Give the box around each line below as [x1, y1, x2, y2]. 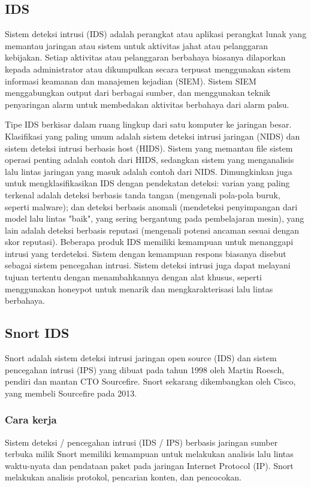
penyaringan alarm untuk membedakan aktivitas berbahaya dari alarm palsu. [5, 98, 289, 110]
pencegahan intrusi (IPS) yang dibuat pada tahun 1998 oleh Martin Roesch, [5, 363, 285, 376]
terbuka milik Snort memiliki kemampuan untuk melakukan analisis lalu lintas [5, 447, 294, 460]
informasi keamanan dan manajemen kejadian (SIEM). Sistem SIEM [5, 74, 256, 87]
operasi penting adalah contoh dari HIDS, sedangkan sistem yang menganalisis [5, 153, 294, 166]
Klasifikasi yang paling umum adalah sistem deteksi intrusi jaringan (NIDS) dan [5, 129, 300, 142]
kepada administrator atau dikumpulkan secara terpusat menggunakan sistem [5, 62, 291, 75]
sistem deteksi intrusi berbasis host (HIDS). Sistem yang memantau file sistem [5, 141, 293, 154]
